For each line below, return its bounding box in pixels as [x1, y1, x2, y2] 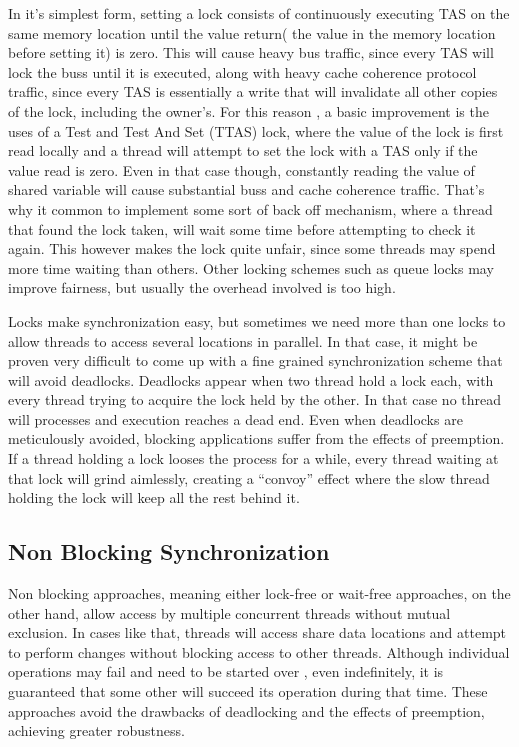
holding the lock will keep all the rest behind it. [8, 487, 300, 508]
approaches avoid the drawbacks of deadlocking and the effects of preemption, [8, 700, 485, 721]
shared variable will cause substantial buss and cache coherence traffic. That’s [8, 179, 485, 200]
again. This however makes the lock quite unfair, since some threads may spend [8, 238, 496, 259]
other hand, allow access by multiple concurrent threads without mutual [8, 602, 451, 623]
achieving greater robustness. [8, 720, 185, 741]
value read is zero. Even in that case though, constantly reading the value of [8, 159, 475, 180]
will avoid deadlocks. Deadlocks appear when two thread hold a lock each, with [8, 369, 494, 390]
